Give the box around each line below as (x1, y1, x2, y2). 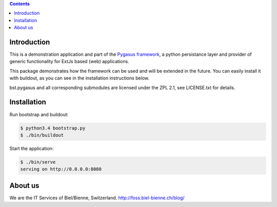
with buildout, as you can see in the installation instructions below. (9, 75, 150, 81)
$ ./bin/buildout (20, 132, 64, 138)
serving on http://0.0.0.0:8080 (20, 167, 102, 172)
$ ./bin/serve (20, 159, 56, 165)
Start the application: (9, 145, 54, 151)
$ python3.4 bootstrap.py (20, 125, 86, 131)
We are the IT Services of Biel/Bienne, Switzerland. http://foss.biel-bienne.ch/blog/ (9, 195, 185, 201)
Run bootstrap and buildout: (9, 111, 69, 117)
